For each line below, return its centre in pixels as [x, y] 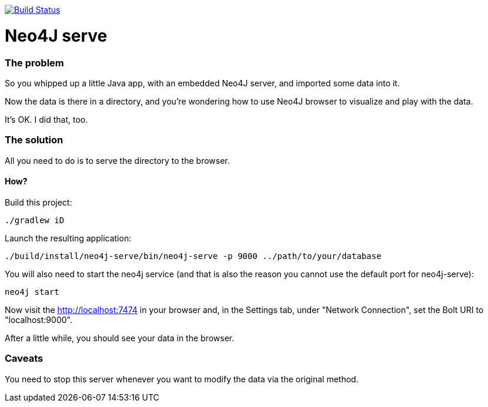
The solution [34, 140]
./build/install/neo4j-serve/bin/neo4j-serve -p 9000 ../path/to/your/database [193, 256]
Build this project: [39, 202]
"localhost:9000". [39, 319]
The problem [34, 63]
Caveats [24, 359]
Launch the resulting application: [68, 238]
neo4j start [32, 292]
